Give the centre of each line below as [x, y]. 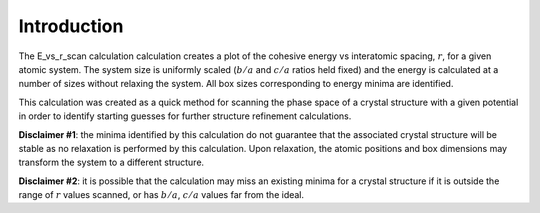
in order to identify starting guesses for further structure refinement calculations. [185, 116]
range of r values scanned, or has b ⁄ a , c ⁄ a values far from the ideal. [161, 195]
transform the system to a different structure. [111, 162]
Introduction [71, 26]
